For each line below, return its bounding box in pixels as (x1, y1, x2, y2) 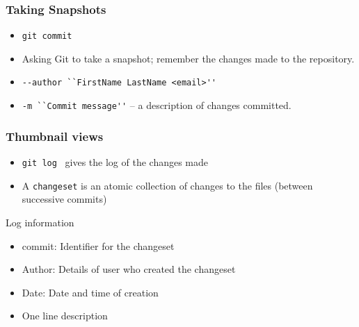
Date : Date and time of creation (22, 285, 159, 299)
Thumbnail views (6, 127, 104, 144)
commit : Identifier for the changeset (22, 238, 175, 253)
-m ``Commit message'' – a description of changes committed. (22, 98, 292, 112)
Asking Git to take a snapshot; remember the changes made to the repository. (22, 51, 355, 65)
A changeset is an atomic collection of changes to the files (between (22, 178, 313, 192)
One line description (22, 308, 108, 323)
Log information (6, 215, 74, 229)
